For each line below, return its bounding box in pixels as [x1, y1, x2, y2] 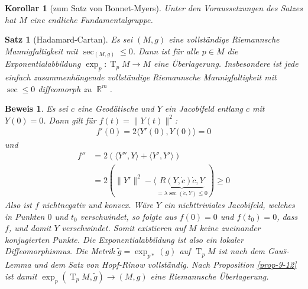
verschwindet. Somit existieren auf [61, 222, 186, 234]
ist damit [5, 269, 37, 282]
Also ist [5, 199, 33, 211]
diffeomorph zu [38, 82, 92, 95]
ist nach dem [218, 245, 265, 257]
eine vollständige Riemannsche [168, 33, 280, 46]
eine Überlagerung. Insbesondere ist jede [153, 57, 299, 70]
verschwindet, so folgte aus [80, 210, 177, 222]
